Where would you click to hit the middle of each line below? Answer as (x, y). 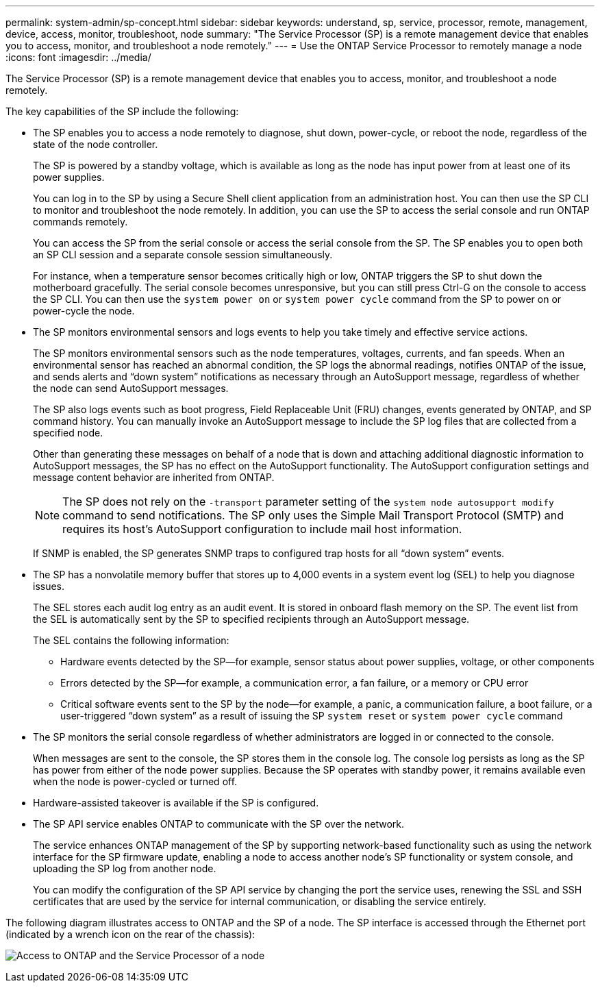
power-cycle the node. (84, 311)
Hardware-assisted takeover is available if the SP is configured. (176, 803)
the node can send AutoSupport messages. (131, 388)
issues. (49, 586)
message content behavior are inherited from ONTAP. (154, 477)
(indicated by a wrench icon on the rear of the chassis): (130, 934)
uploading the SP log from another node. (125, 868)
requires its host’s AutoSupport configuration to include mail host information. (262, 529)
